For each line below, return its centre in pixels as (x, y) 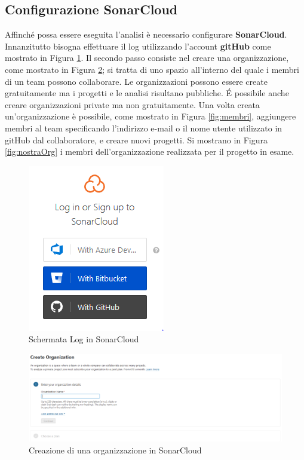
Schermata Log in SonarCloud (84, 339)
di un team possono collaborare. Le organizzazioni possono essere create (136, 81)
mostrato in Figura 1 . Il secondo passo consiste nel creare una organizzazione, (147, 58)
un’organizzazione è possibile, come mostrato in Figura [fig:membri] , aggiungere (151, 116)
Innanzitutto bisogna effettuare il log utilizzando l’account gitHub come (138, 46)
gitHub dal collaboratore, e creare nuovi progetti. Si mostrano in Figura (136, 139)
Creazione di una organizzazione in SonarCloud (115, 450)
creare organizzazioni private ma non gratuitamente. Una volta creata (132, 104)
